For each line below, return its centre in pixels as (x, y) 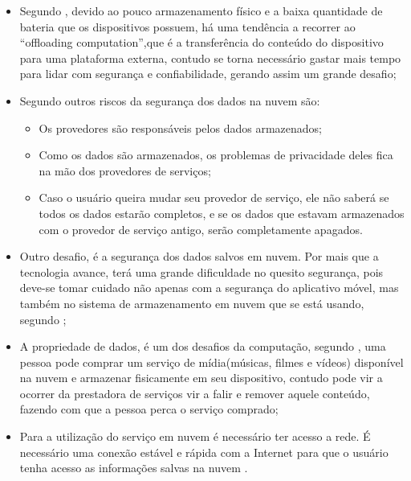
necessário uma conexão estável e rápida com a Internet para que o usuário (204, 452)
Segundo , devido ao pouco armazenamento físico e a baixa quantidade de (201, 10)
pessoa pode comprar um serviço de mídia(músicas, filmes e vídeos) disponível (212, 362)
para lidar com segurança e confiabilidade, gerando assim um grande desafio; (208, 74)
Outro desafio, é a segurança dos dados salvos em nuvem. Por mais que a (199, 256)
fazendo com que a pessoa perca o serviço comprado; (149, 409)
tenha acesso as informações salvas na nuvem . (134, 468)
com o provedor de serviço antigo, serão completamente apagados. (201, 229)
